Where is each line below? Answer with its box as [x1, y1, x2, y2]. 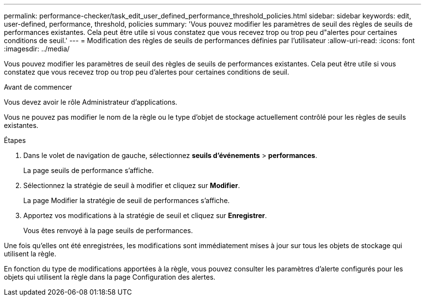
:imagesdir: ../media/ [4, 45, 70, 53]
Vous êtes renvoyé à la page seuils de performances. [23, 226, 193, 235]
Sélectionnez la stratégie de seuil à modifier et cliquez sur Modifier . [23, 181, 240, 189]
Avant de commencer [4, 83, 72, 91]
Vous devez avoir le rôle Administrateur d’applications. [4, 98, 178, 106]
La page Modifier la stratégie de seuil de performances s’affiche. [23, 196, 230, 205]
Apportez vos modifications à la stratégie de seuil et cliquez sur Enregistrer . [23, 211, 267, 220]
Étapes [4, 136, 26, 144]
